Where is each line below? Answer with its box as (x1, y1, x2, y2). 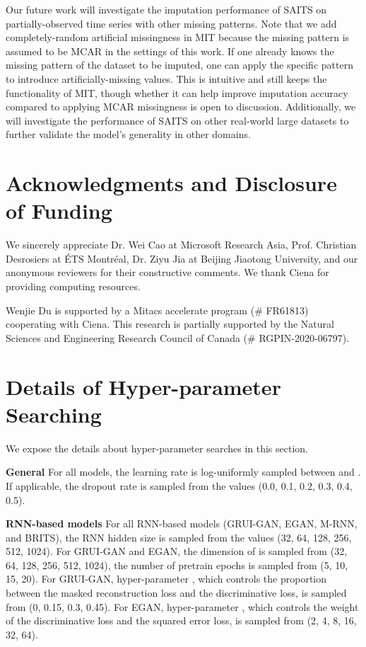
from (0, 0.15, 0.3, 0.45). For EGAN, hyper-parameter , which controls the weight (6, 599, 359, 614)
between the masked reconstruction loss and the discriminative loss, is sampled (6, 585, 347, 600)
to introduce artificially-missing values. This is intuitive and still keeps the (6, 71, 327, 86)
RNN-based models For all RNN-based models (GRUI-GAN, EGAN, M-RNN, (6, 516, 358, 531)
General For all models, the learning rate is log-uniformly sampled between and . (6, 464, 361, 479)
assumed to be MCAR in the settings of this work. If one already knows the (6, 43, 334, 58)
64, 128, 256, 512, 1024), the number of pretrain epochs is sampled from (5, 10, (6, 557, 348, 572)
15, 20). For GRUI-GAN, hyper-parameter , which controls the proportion (6, 571, 327, 586)
